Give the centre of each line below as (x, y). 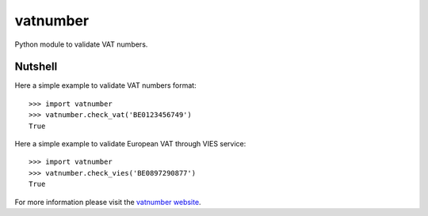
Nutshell (36, 67)
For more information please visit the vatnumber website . (108, 202)
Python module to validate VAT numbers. (81, 44)
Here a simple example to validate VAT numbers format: (106, 85)
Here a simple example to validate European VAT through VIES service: (130, 144)
